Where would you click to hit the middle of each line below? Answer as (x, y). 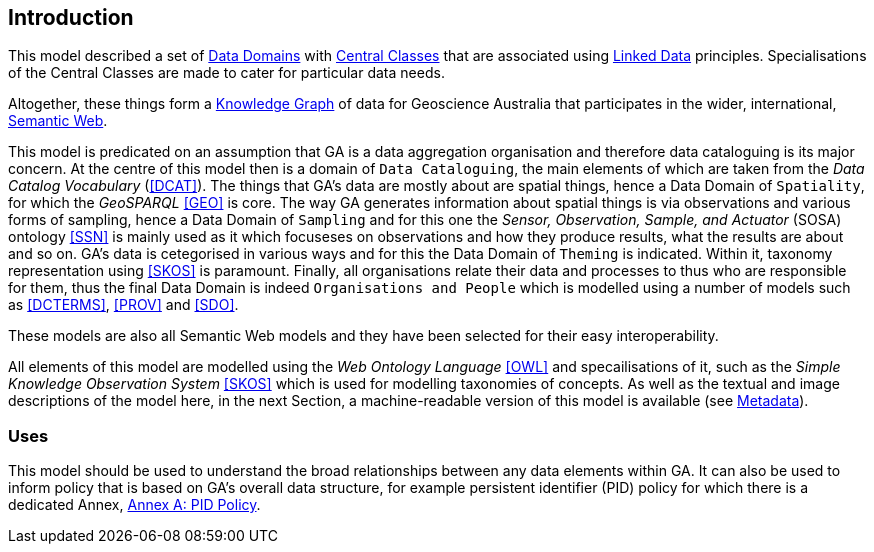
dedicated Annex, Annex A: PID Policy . (134, 505)
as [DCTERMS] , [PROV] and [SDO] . (123, 305)
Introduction (71, 17)
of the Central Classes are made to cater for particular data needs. (226, 73)
